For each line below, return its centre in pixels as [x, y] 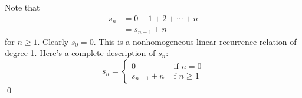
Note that [22, 7]
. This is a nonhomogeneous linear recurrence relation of [195, 41]
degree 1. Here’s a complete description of [80, 53]
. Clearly [53, 41]
